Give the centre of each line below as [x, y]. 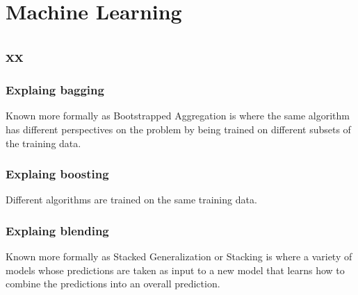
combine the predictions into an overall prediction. [113, 284]
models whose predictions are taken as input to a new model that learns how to [175, 270]
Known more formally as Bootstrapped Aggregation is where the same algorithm [178, 116]
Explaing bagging [55, 90]
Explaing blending [57, 230]
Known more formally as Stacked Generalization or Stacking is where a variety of [179, 256]
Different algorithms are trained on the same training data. [131, 200]
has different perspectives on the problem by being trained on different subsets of [178, 129]
